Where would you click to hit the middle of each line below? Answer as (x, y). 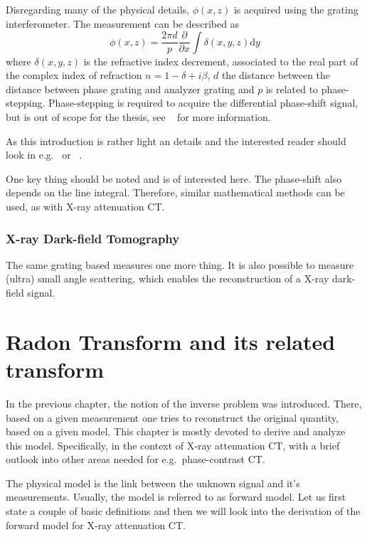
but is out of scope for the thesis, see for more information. (138, 117)
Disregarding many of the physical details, (97, 9)
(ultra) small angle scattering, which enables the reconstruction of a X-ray (167, 278)
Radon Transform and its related (171, 341)
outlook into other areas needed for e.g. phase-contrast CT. (135, 459)
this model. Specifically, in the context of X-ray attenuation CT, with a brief (173, 445)
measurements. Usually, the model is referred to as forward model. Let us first (176, 497)
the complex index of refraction (74, 75)
